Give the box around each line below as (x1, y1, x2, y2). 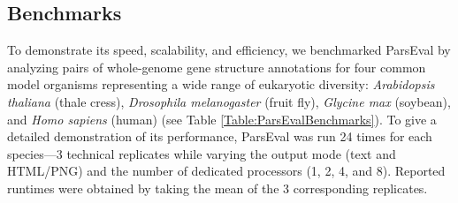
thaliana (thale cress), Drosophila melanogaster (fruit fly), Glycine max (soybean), (7, 92, 451, 110)
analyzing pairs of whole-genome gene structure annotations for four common (7, 57, 426, 76)
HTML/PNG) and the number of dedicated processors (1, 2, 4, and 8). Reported (7, 162, 446, 180)
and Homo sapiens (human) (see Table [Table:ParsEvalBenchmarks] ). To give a (7, 109, 437, 128)
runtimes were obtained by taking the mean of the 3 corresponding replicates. (7, 178, 428, 197)
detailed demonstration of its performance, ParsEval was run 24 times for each (7, 127, 432, 146)
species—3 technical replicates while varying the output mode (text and (7, 144, 396, 162)
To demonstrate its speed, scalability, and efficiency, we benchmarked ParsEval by (7, 41, 451, 59)
